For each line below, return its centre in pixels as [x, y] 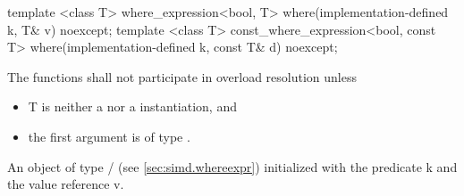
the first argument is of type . [109, 136]
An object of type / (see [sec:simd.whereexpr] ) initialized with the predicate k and [232, 166]
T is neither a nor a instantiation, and [132, 106]
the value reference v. [66, 184]
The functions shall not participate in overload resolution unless [182, 76]
